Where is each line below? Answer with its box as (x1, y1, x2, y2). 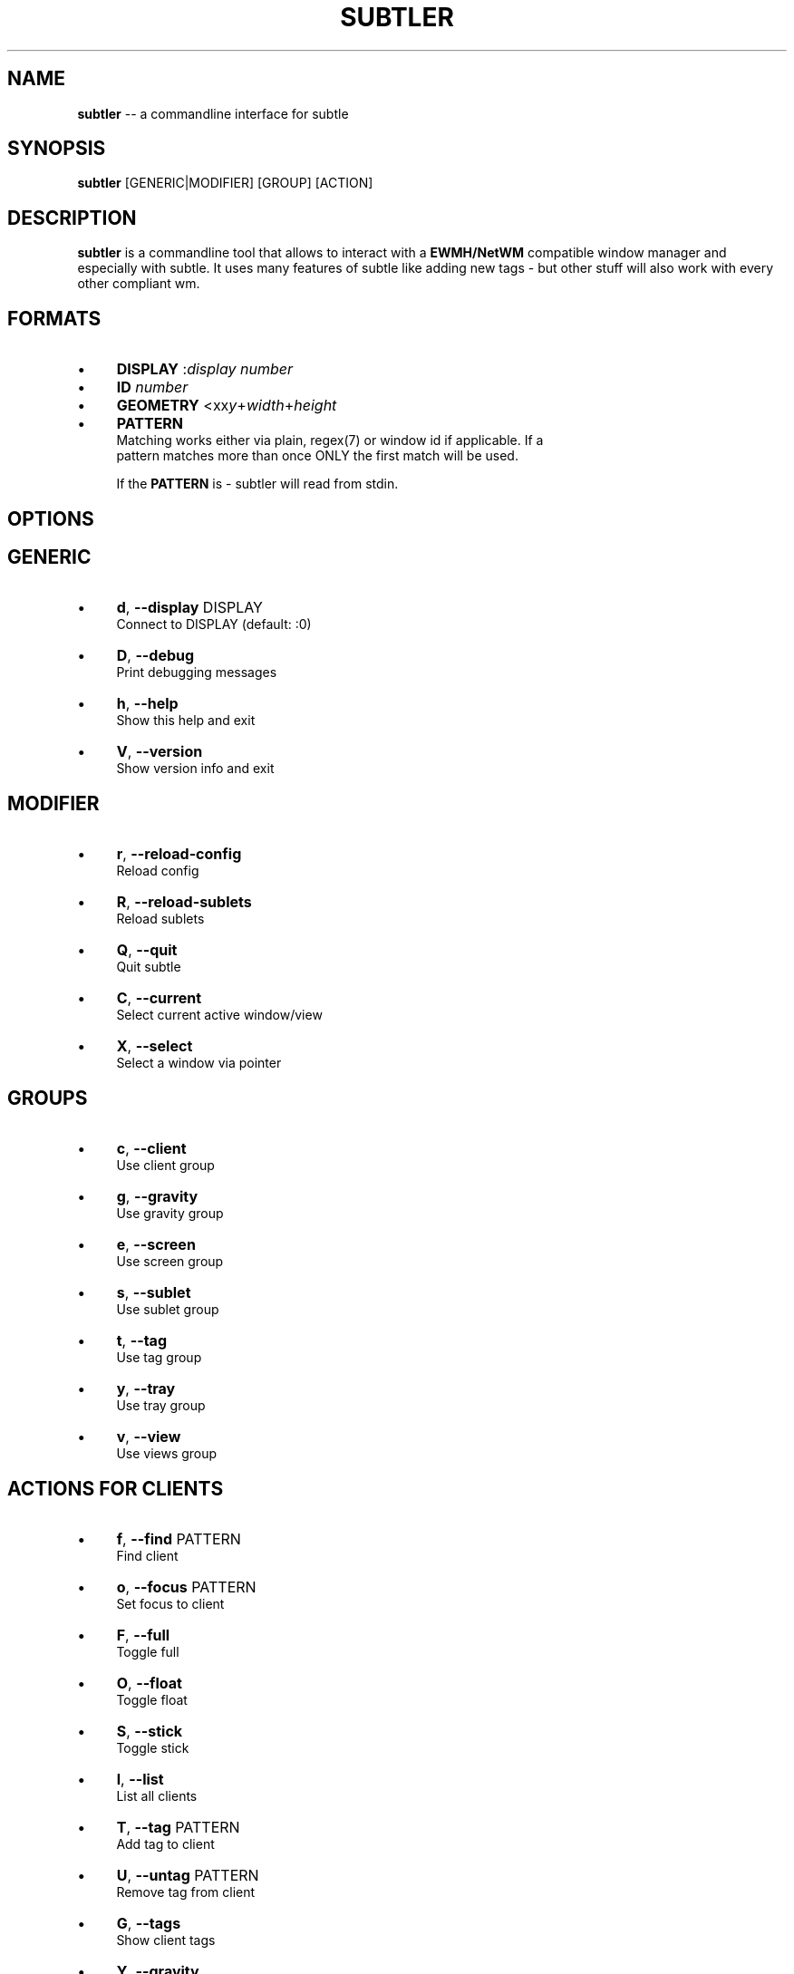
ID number (116, 378, 189, 397)
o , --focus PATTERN (116, 1577, 257, 1596)
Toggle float (116, 1691, 188, 1708)
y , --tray (116, 1379, 176, 1398)
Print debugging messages (116, 664, 277, 681)
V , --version (116, 742, 203, 761)
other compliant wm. (77, 276, 200, 292)
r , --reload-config (116, 845, 242, 864)
